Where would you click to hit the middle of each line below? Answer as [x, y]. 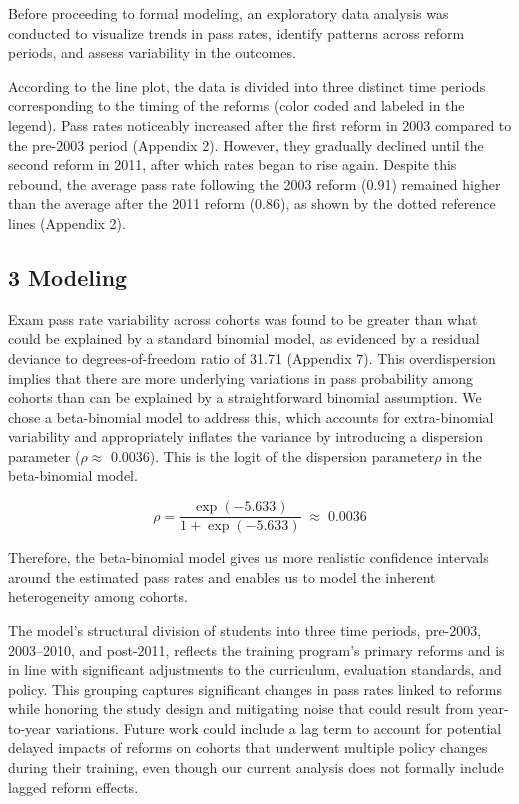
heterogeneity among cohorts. [98, 596]
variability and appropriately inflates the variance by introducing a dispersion [245, 436]
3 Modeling [68, 276]
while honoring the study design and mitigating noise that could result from [241, 708]
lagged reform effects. [73, 786]
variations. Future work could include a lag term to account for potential [278, 727]
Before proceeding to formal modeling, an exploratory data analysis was [228, 13]
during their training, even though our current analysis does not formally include [256, 767]
